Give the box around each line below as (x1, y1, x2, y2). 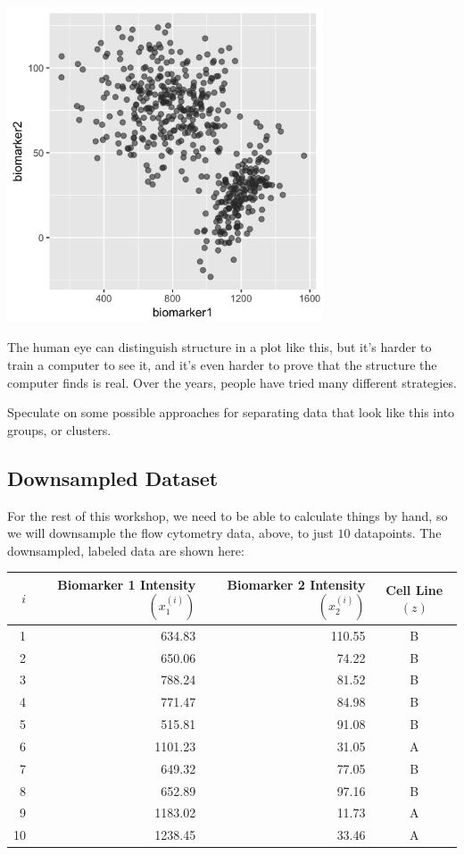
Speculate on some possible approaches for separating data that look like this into (7, 403, 455, 422)
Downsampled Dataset (7, 464, 219, 491)
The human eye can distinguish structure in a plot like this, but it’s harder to (7, 338, 432, 356)
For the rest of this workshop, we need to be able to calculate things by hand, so (7, 506, 448, 524)
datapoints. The (354, 524, 442, 542)
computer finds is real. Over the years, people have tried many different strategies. (7, 373, 457, 391)
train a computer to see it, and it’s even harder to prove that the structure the (7, 355, 437, 373)
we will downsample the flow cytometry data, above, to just (7, 524, 334, 542)
